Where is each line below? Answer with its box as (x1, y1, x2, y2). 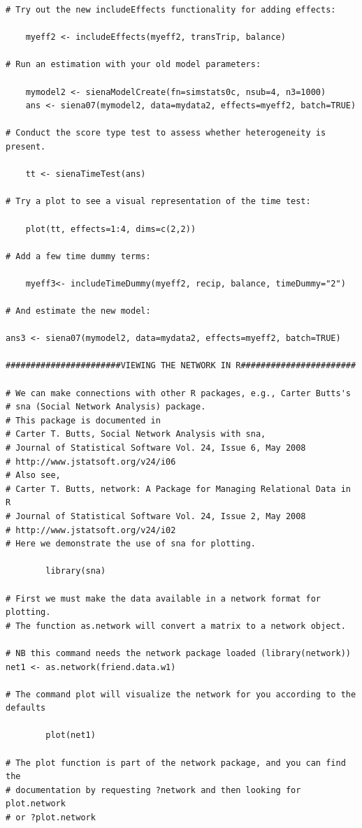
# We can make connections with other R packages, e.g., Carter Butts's (6, 388, 351, 398)
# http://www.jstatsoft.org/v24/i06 (6, 456, 176, 467)
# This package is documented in (6, 415, 161, 426)
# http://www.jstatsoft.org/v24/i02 (6, 525, 176, 535)
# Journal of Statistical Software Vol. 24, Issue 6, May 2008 (6, 443, 306, 453)
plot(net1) (45, 730, 96, 741)
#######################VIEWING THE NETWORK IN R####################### (6, 361, 356, 371)
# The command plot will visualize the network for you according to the (6, 689, 356, 699)
